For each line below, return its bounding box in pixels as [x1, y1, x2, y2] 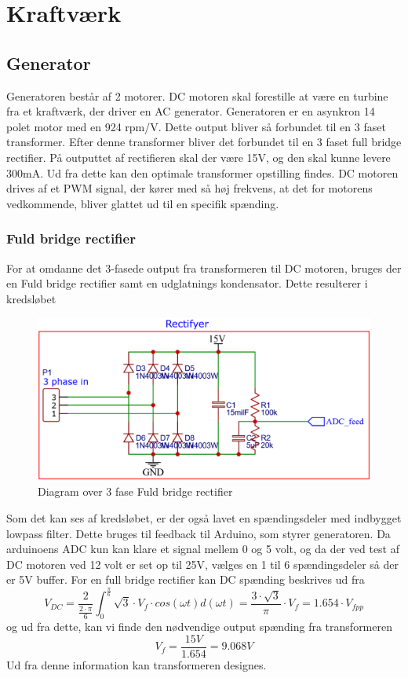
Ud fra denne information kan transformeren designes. [6, 656, 267, 673]
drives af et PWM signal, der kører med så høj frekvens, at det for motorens [6, 180, 373, 196]
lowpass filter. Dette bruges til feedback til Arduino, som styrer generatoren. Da [6, 525, 391, 541]
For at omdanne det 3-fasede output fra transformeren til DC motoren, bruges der [6, 259, 402, 276]
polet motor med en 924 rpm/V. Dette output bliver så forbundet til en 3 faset [6, 118, 386, 134]
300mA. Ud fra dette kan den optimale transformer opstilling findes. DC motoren [6, 164, 399, 181]
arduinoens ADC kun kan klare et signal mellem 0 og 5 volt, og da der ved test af [6, 541, 400, 557]
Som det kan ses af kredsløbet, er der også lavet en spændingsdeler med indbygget [6, 509, 402, 526]
